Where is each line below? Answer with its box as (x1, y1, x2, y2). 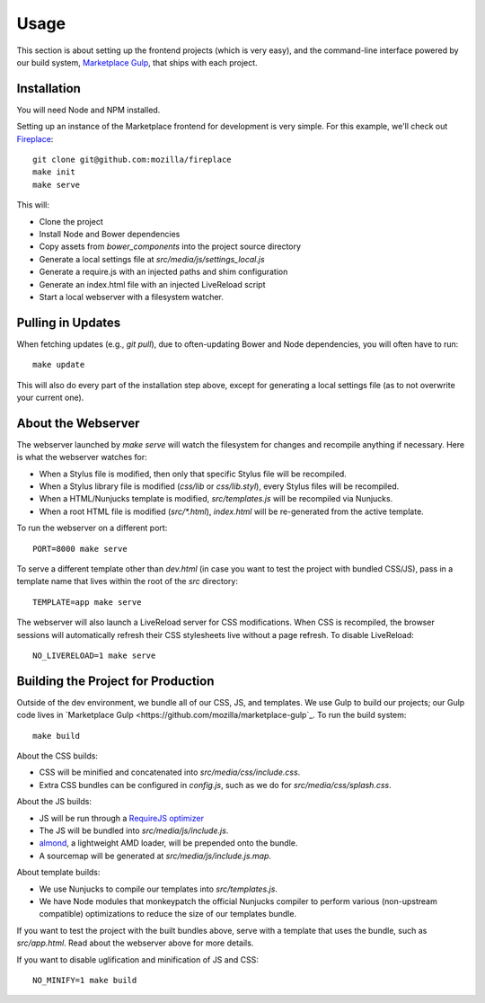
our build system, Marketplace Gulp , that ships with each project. (16, 57, 258, 67)
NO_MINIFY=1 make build (32, 975, 137, 985)
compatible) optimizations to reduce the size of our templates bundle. (39, 909, 296, 919)
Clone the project (39, 216, 103, 226)
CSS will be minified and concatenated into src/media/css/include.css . (39, 767, 301, 777)
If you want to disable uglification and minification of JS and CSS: (16, 954, 260, 965)
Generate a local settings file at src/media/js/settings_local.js (39, 253, 265, 264)
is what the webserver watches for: (16, 452, 147, 463)
